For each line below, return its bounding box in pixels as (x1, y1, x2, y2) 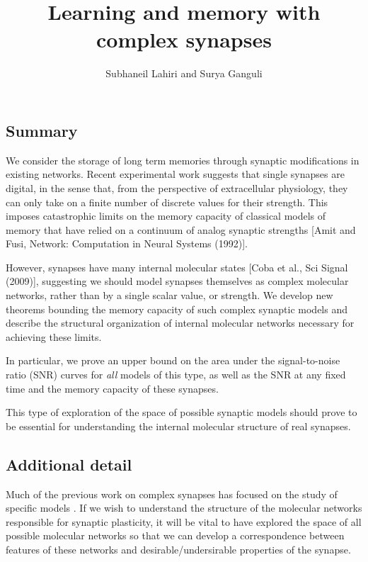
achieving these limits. (6, 329, 102, 344)
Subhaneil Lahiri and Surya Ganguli (105, 66, 263, 81)
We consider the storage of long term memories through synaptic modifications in (6, 152, 360, 167)
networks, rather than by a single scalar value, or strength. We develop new (6, 288, 333, 303)
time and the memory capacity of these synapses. (6, 381, 219, 395)
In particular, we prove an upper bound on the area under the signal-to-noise (6, 353, 340, 368)
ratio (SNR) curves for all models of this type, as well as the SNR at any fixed (6, 367, 346, 382)
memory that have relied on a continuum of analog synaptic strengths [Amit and (6, 222, 356, 237)
